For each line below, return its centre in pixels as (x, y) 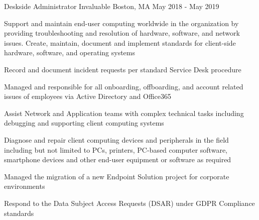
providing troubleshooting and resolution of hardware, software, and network (122, 33)
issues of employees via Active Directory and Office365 (88, 96)
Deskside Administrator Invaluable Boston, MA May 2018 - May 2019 (112, 6)
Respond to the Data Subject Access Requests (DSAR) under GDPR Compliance (129, 203)
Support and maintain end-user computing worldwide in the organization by (121, 23)
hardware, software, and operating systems (70, 52)
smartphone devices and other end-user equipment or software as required (118, 159)
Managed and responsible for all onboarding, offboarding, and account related (124, 86)
